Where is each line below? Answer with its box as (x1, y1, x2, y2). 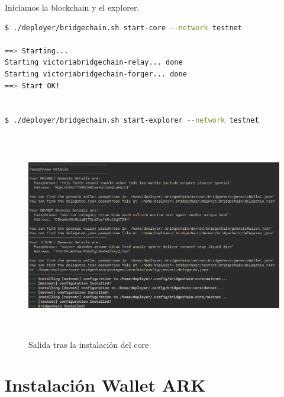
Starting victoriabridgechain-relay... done (5, 58, 183, 67)
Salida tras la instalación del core (28, 338, 149, 350)
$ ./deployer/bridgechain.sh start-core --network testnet (5, 23, 242, 32)
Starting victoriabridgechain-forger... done (5, 69, 187, 78)
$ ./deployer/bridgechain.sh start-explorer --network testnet (5, 116, 259, 125)
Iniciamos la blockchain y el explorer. (5, 1, 140, 13)
